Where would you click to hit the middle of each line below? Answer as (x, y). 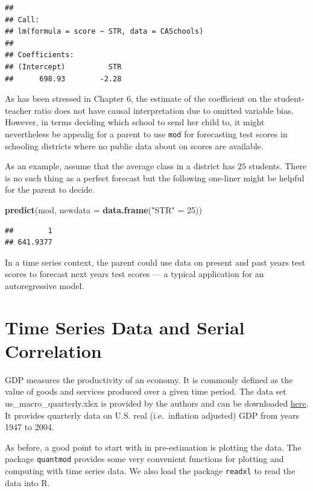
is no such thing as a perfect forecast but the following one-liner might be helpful (155, 177)
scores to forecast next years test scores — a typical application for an (134, 274)
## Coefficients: (40, 55)
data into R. (27, 482)
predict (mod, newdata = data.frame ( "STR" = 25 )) (103, 209)
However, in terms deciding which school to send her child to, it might (135, 122)
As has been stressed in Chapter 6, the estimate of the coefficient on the (138, 99)
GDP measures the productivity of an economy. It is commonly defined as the (149, 379)
